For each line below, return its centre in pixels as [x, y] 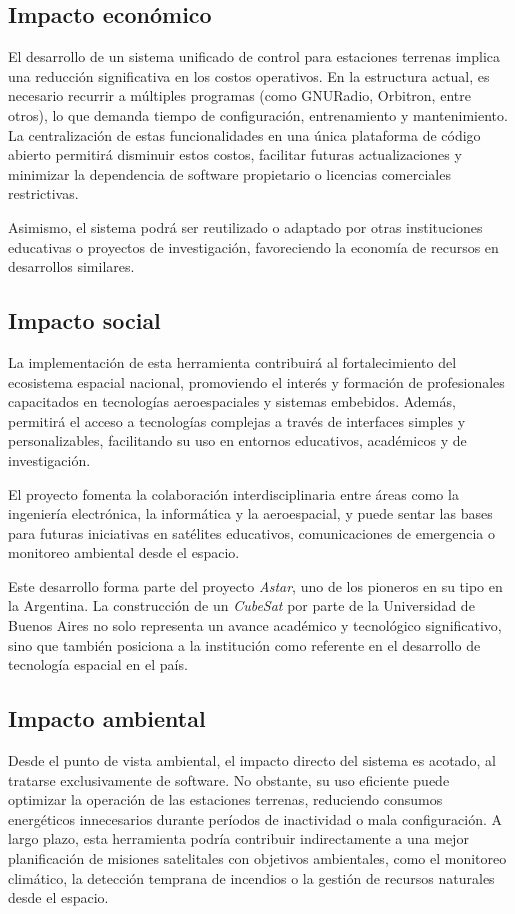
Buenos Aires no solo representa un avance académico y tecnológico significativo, [255, 625]
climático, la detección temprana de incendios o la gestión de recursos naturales [251, 877]
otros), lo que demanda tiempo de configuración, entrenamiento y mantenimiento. [258, 114]
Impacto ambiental [107, 718]
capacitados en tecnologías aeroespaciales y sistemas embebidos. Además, [232, 401]
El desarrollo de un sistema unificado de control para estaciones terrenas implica [254, 56]
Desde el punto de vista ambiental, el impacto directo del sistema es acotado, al [252, 760]
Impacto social [84, 320]
